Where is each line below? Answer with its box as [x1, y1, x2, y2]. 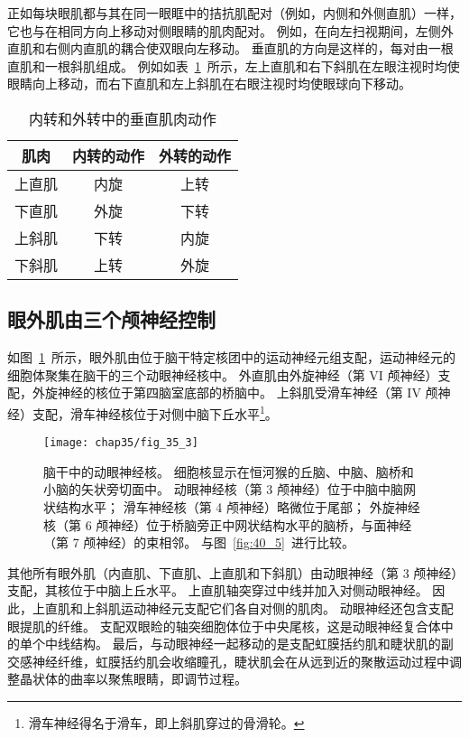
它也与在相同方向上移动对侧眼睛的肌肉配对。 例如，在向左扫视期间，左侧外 [7, 21, 454, 40]
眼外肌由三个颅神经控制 [7, 305, 216, 333]
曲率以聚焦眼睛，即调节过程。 [69, 669, 247, 688]
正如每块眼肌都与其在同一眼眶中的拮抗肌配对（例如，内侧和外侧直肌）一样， [7, 4, 462, 22]
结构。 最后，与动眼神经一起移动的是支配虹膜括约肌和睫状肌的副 [69, 634, 454, 653]
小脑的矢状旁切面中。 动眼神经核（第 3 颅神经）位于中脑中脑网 [43, 480, 416, 499]
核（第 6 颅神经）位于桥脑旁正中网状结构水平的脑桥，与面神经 [43, 515, 412, 534]
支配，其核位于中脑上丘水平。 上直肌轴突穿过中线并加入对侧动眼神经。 [7, 581, 428, 600]
